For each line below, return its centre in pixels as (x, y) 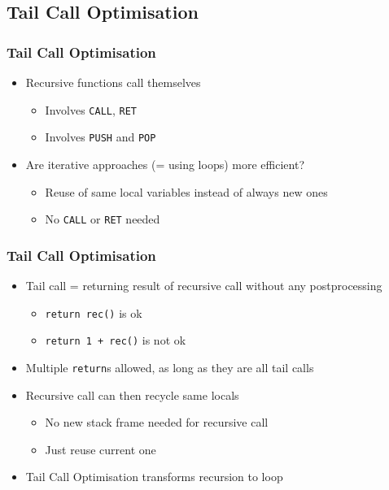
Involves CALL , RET (91, 109)
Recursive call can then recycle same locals (132, 395)
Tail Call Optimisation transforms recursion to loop (154, 477)
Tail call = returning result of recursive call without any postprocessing (204, 285)
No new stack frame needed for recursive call (157, 422)
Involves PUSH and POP (101, 137)
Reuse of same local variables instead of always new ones (186, 191)
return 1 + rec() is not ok (116, 340)
